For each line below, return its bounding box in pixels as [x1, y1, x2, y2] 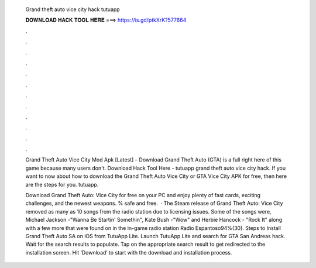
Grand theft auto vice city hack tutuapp [25, 6, 120, 13]
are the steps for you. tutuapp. [25, 181, 99, 188]
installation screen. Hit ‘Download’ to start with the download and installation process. [25, 249, 232, 256]
